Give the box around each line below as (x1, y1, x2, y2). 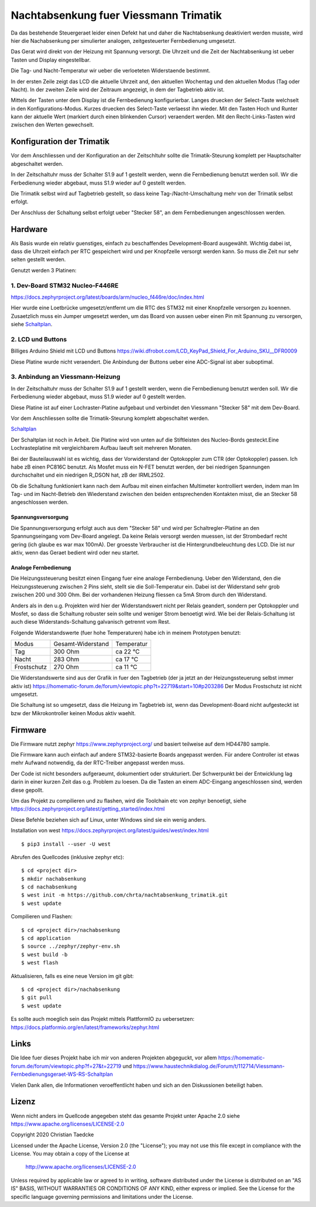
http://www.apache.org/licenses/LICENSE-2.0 (25, 1163, 136, 1171)
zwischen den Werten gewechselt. (11, 121, 95, 128)
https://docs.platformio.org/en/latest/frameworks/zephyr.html (11, 1024, 159, 1031)
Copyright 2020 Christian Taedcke (11, 1131, 94, 1138)
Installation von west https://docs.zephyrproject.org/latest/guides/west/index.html (11, 827, 209, 834)
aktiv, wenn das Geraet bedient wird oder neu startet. (11, 549, 140, 556)
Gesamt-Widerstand (53, 640, 109, 648)
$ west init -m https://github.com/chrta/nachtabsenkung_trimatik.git (21, 892, 228, 898)
